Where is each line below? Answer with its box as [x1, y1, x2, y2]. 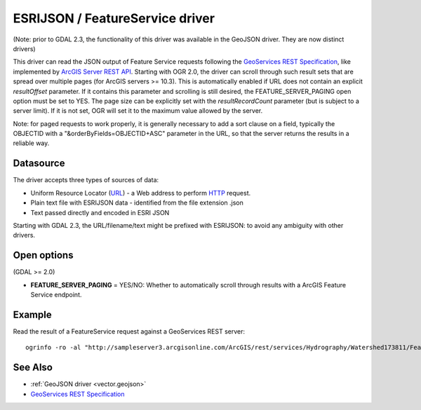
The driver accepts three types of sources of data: [13, 176, 159, 184]
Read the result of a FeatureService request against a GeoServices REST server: [13, 327, 246, 336]
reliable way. [13, 139, 50, 147]
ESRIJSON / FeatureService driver [13, 11, 215, 26]
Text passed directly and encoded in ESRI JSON [30, 208, 170, 217]
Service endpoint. [30, 291, 82, 299]
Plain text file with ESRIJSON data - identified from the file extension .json [30, 198, 243, 207]
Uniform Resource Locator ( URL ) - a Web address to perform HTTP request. [30, 189, 251, 197]
